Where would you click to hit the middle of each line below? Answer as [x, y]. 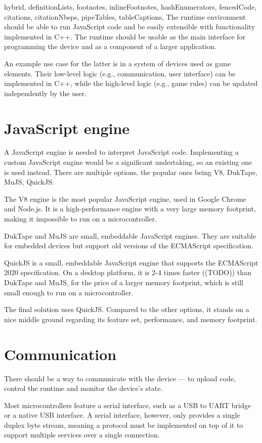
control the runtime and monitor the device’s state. [83, 388]
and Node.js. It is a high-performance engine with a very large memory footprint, [130, 209]
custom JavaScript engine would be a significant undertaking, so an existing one [128, 162]
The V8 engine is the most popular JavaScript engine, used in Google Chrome [125, 198]
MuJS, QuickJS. [29, 182]
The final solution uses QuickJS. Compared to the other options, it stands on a [127, 309]
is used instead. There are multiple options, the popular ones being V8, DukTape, [131, 172]
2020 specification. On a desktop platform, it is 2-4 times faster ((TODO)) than [128, 272]
